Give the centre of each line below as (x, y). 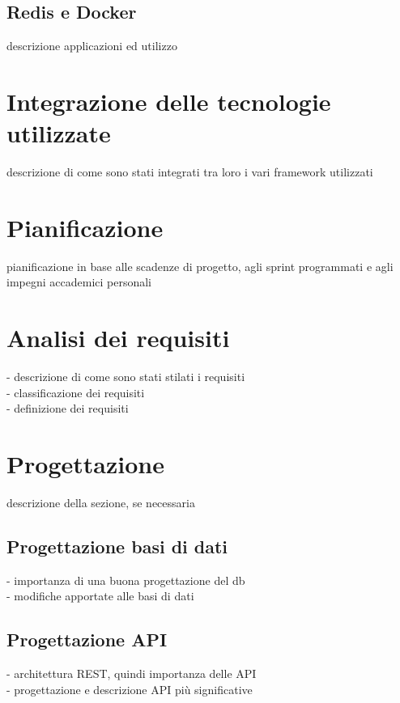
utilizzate (59, 133)
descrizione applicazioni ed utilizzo (92, 46)
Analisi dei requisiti (118, 338)
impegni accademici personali (79, 282)
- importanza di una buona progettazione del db (126, 580)
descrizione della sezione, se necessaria (101, 503)
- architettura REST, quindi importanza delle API (132, 673)
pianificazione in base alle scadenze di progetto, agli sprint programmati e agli (200, 266)
